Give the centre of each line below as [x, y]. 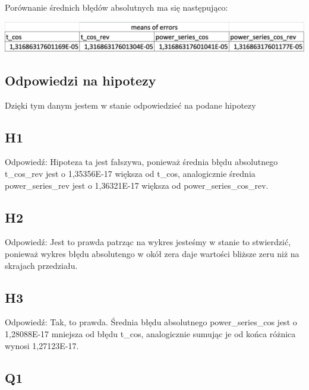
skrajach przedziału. [41, 265]
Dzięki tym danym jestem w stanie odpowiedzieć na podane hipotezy [130, 105]
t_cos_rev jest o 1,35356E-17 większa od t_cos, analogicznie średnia [130, 173]
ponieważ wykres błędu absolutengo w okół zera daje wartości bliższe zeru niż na [152, 253]
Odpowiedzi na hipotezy [81, 80]
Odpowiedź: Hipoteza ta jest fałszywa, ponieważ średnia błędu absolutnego [141, 162]
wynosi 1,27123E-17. [42, 345]
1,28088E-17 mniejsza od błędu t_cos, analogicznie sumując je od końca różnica [150, 333]
